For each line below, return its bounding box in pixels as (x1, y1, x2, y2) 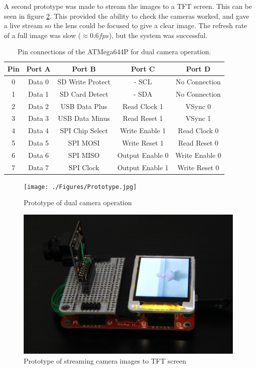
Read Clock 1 (122, 101, 163, 111)
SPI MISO (68, 149, 100, 160)
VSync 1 (185, 113, 211, 123)
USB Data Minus (58, 113, 110, 123)
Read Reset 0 (178, 138, 219, 148)
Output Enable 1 (117, 162, 169, 172)
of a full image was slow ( (4, 30, 81, 40)
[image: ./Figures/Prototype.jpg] (24, 183, 137, 190)
